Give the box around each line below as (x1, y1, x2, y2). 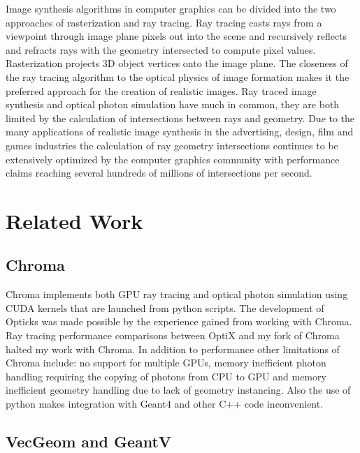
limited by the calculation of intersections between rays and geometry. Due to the (6, 110, 355, 125)
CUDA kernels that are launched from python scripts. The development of (6, 300, 324, 315)
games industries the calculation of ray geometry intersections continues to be (6, 138, 338, 152)
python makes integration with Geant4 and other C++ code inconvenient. (6, 396, 324, 411)
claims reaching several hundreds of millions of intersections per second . (6, 165, 312, 180)
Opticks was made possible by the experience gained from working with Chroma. (6, 314, 352, 329)
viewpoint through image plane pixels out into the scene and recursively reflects (6, 29, 347, 43)
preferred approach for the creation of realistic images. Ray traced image (6, 83, 317, 98)
